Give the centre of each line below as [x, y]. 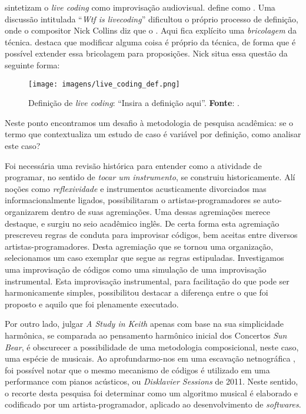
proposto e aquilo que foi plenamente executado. [92, 304]
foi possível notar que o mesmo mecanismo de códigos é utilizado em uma [137, 370]
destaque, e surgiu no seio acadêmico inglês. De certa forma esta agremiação [142, 223]
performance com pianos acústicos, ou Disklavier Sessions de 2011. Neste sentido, [152, 381]
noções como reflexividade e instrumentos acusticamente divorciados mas [136, 188]
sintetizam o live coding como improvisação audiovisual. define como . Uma [140, 7]
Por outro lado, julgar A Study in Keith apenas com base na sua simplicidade [144, 324]
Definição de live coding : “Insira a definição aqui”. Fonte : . [134, 103]
